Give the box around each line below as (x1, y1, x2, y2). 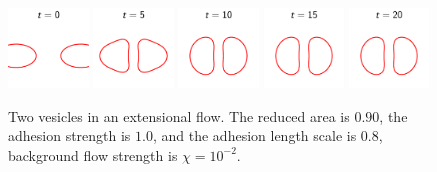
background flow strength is (8, 144, 178, 165)
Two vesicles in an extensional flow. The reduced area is (8, 105, 350, 126)
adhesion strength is (8, 125, 131, 146)
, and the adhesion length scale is (152, 125, 357, 146)
